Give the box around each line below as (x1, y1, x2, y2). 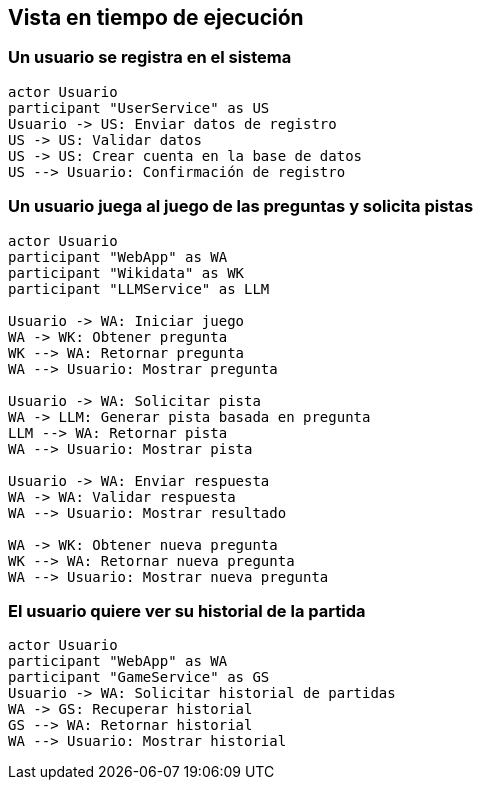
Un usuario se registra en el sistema (8, 47, 292, 68)
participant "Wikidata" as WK (8, 264, 245, 281)
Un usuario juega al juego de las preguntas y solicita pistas (8, 196, 474, 217)
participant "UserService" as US (8, 99, 270, 116)
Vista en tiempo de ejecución (8, 5, 304, 30)
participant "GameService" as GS (8, 669, 270, 686)
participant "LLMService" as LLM (8, 280, 270, 297)
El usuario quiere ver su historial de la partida (8, 600, 366, 621)
